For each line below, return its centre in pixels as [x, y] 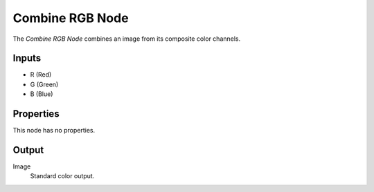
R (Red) [41, 75]
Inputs [27, 58]
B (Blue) [42, 94]
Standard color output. [62, 176]
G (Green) [44, 84]
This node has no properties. [54, 131]
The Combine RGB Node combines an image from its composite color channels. [127, 39]
